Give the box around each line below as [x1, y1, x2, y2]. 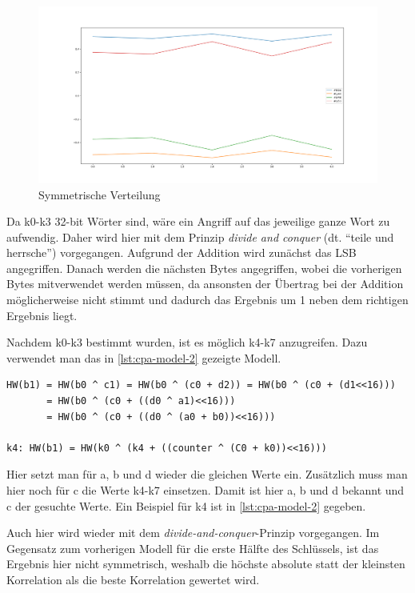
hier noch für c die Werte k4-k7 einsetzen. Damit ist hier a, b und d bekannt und [6, 482, 405, 498]
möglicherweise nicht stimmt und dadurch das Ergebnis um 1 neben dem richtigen [6, 291, 409, 308]
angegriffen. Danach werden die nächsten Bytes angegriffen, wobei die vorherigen [6, 259, 402, 276]
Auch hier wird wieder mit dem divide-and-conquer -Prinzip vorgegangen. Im [6, 524, 380, 541]
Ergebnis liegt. [6, 307, 78, 323]
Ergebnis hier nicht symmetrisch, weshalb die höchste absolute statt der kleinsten [6, 555, 405, 572]
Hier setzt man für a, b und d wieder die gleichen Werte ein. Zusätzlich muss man [6, 466, 408, 483]
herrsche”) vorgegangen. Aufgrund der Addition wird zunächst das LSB [6, 244, 357, 261]
